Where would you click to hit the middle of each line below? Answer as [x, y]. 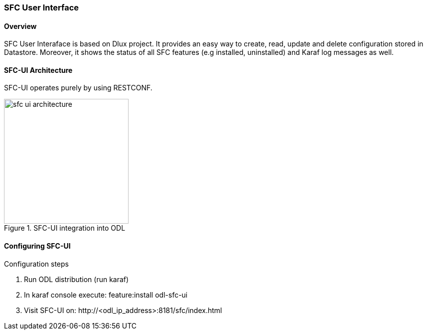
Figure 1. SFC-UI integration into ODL [65, 228]
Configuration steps [36, 264]
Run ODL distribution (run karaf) [76, 279]
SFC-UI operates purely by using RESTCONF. [78, 88]
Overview [20, 26]
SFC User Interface [42, 7]
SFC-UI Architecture [38, 70]
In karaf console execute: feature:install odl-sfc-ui [106, 295]
